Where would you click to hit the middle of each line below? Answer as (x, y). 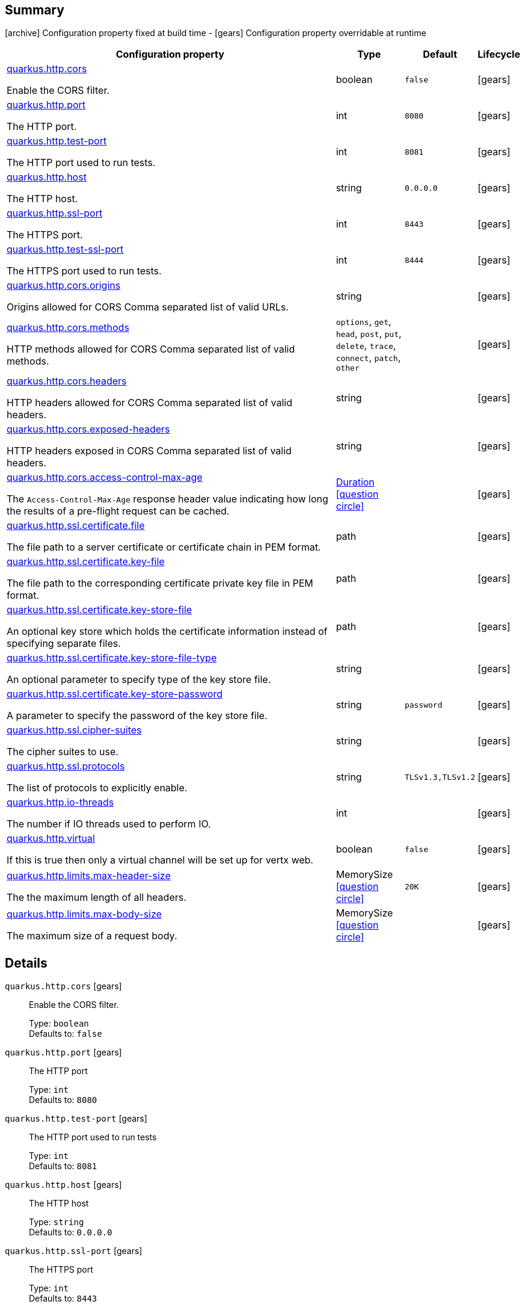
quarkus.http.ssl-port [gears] (74, 1251)
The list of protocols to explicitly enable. (97, 788)
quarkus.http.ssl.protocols (66, 766)
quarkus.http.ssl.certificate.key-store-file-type (112, 658)
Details (26, 963)
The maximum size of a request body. (92, 936)
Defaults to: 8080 (63, 1100)
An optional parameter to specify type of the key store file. (139, 680)
